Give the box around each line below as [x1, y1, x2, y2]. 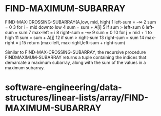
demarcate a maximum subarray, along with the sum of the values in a [5, 59, 146, 65]
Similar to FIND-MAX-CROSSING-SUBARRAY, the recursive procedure [5, 49, 146, 55]
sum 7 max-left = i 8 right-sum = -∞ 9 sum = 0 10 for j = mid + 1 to [19, 29, 152, 35]
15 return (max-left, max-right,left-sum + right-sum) [21, 39, 125, 45]
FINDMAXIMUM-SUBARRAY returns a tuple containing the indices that [5, 54, 147, 60]
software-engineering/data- [5, 82, 122, 93]
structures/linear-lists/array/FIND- [5, 92, 149, 103]
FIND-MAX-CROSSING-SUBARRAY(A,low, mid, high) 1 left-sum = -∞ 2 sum [5, 19, 156, 25]
